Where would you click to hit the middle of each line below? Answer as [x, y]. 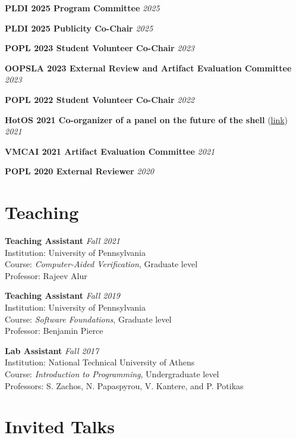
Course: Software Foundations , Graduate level [88, 319]
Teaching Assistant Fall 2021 [62, 241]
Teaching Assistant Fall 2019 [62, 295]
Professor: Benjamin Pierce [54, 331]
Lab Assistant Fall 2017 [52, 350]
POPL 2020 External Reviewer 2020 [79, 171]
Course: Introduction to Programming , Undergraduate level [112, 374]
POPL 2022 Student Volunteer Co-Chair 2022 [100, 99]
